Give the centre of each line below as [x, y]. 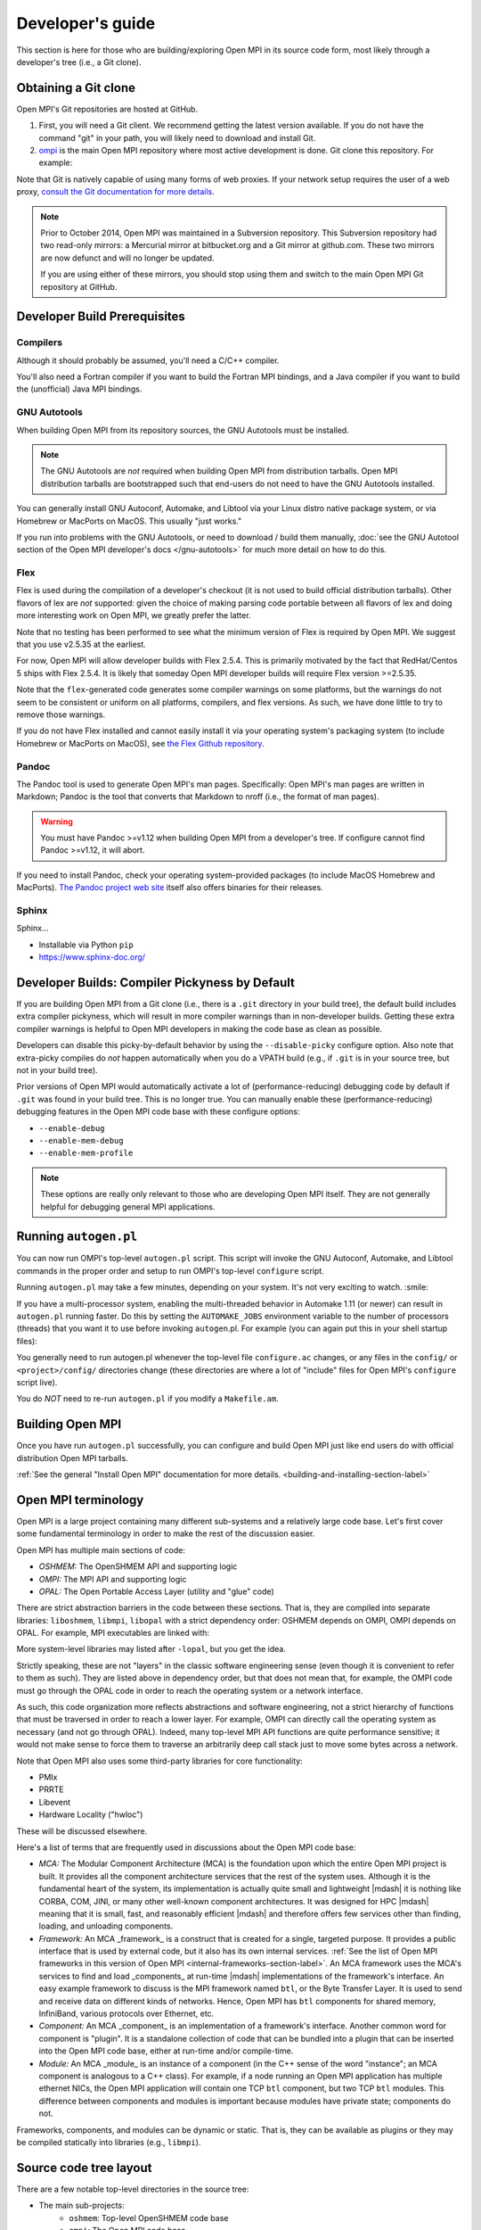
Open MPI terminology [80, 1500]
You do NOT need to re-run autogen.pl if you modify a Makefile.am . [148, 1399]
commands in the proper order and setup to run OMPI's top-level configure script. [170, 1270]
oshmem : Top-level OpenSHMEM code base [149, 2218]
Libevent [55, 1802]
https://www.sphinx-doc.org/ [92, 957]
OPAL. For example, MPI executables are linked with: [113, 1633]
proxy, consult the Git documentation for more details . [115, 192]
